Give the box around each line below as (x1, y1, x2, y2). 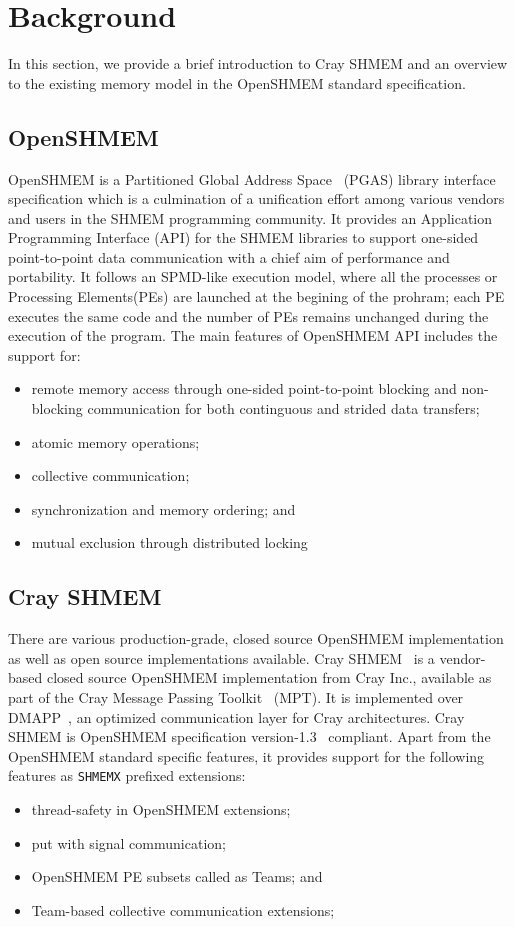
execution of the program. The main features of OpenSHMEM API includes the (8, 325, 498, 346)
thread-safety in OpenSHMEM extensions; (31, 799, 291, 820)
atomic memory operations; (31, 431, 200, 452)
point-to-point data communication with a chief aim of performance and (8, 246, 450, 267)
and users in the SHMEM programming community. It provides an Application (8, 207, 493, 228)
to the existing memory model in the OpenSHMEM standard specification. (8, 72, 466, 93)
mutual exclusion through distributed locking (31, 532, 308, 553)
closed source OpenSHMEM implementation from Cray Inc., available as (46, 667, 492, 688)
